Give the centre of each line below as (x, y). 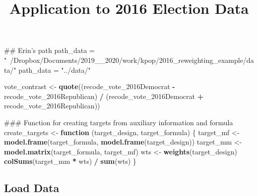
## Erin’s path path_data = (49, 50)
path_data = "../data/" (55, 70)
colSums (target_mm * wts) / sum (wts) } (70, 161)
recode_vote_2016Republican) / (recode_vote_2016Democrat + (104, 96)
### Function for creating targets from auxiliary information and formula (119, 122)
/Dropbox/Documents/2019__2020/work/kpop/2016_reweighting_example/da (132, 60)
